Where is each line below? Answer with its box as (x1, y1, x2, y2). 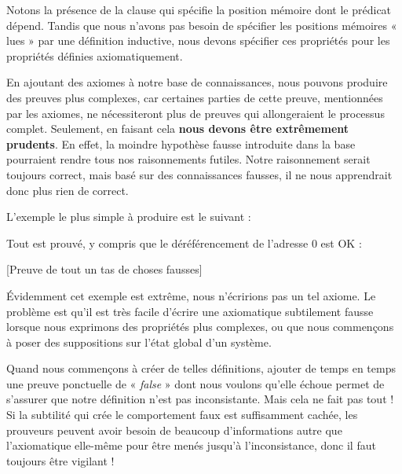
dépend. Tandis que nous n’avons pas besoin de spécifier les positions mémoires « (6, 17, 397, 33)
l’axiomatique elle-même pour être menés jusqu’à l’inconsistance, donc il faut (6, 437, 376, 454)
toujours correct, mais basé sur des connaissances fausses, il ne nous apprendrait (6, 166, 393, 182)
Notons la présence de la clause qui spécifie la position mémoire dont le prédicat (6, 2, 392, 17)
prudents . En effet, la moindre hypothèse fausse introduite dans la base (6, 135, 356, 152)
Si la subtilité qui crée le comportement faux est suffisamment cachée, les (6, 406, 358, 423)
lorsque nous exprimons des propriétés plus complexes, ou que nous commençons (6, 318, 394, 335)
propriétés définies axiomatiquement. (6, 47, 183, 64)
